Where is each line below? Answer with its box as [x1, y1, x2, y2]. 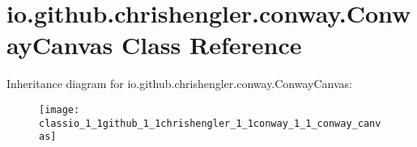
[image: [39, 103, 80, 115]
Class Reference [121, 28, 302, 61]
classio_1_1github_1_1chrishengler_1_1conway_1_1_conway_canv [39, 117, 381, 129]
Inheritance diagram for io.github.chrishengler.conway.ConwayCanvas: [6, 75, 352, 92]
